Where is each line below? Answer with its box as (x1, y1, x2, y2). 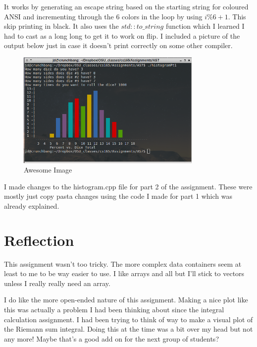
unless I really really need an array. (4, 278, 110, 288)
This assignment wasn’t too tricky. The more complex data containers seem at (4, 258, 242, 269)
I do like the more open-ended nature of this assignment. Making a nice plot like (4, 294, 248, 305)
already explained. (4, 200, 59, 211)
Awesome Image (24, 165, 72, 175)
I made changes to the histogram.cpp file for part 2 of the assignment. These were (4, 181, 253, 191)
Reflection (4, 230, 74, 250)
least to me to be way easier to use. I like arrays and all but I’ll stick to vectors (4, 268, 245, 279)
